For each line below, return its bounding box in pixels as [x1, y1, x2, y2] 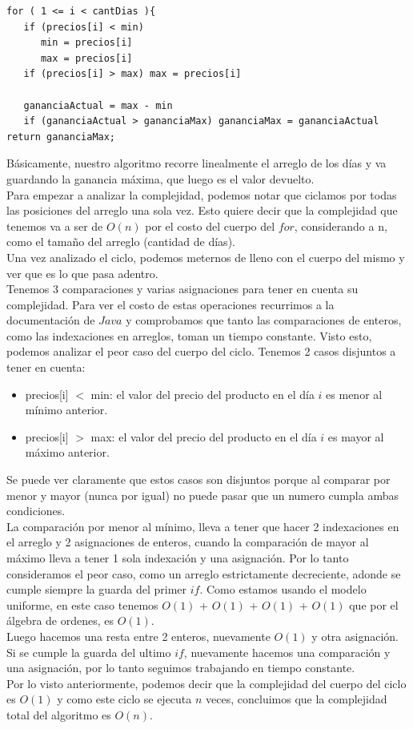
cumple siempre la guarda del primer [6, 581, 187, 598]
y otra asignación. [311, 627, 399, 644]
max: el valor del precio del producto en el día [90, 428, 317, 445]
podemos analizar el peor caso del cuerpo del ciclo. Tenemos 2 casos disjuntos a [6, 343, 396, 360]
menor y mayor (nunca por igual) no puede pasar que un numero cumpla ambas [6, 486, 399, 503]
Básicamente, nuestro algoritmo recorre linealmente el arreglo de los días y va [6, 155, 387, 171]
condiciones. [6, 502, 66, 519]
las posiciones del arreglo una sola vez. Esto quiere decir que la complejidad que [6, 202, 398, 219]
